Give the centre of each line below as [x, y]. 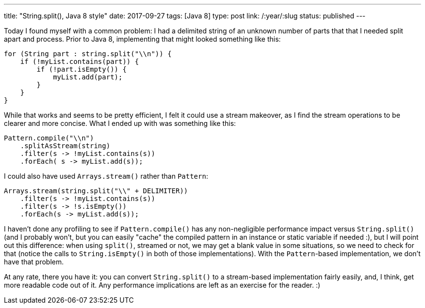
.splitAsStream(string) [65, 146]
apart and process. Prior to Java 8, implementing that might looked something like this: [142, 39]
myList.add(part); [88, 77]
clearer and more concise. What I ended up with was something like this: [120, 123]
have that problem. [34, 262]
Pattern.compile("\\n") [49, 138]
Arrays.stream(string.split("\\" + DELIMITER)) [96, 191]
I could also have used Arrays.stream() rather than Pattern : [106, 176]
